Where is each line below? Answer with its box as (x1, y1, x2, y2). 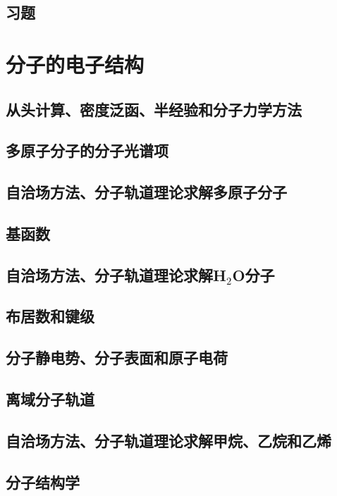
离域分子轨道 (6, 388, 94, 410)
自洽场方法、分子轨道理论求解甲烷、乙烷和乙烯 (6, 429, 331, 451)
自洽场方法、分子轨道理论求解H (6, 263, 226, 285)
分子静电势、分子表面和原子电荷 (6, 347, 228, 368)
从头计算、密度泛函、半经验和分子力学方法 (6, 98, 302, 120)
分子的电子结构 (6, 49, 145, 78)
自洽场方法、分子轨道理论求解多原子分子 (6, 181, 287, 203)
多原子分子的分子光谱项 (6, 139, 168, 161)
